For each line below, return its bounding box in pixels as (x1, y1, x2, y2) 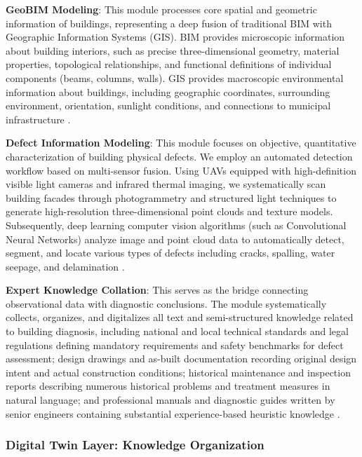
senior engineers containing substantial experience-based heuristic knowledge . (6, 406, 340, 421)
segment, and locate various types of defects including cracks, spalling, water (6, 245, 335, 260)
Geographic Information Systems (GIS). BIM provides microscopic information (6, 29, 345, 44)
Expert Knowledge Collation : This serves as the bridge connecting (6, 282, 309, 297)
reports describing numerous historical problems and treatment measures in (6, 378, 330, 393)
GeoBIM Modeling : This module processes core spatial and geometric (6, 2, 317, 16)
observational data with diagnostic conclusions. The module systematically (6, 296, 327, 311)
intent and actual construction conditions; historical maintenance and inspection (6, 364, 351, 379)
